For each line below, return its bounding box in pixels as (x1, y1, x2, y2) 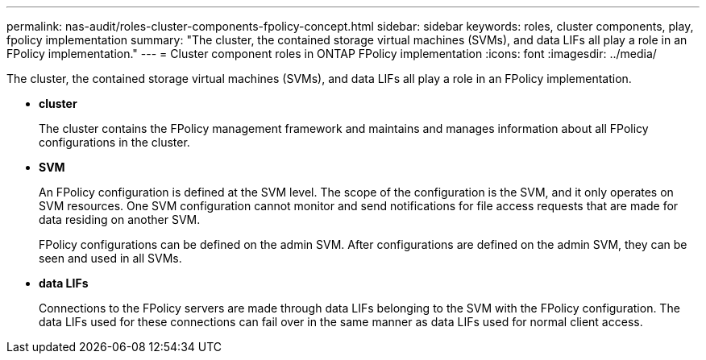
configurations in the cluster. (39, 135, 190, 149)
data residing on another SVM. (39, 213, 201, 226)
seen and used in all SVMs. (39, 251, 182, 265)
